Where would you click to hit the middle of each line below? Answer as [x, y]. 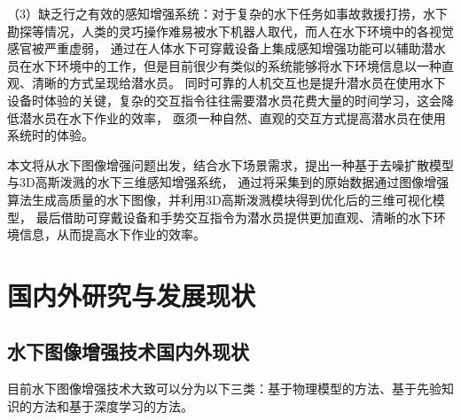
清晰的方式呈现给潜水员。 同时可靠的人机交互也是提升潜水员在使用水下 [238, 83]
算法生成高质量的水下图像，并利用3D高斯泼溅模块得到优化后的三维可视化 [220, 199]
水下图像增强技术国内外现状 [128, 351]
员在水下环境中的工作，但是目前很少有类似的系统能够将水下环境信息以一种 [224, 65]
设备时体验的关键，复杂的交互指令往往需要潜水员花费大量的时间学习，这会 [224, 100]
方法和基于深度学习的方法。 [112, 405]
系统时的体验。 [51, 135]
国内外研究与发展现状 [132, 295]
